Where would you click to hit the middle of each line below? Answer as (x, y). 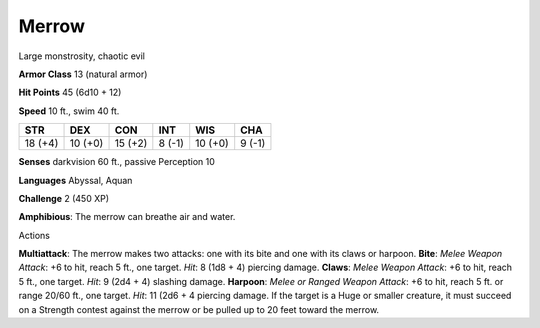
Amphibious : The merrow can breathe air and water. (127, 217)
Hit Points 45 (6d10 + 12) (70, 92)
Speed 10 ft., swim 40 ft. (69, 111)
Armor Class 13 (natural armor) (83, 74)
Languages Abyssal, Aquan (75, 180)
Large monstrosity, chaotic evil (81, 56)
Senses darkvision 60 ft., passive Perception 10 (116, 162)
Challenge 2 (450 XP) (64, 198)
